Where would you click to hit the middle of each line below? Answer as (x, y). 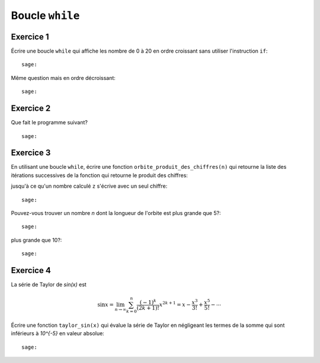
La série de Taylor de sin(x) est (49, 285)
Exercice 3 (31, 153)
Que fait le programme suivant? (49, 123)
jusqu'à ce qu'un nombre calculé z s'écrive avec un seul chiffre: (89, 186)
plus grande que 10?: (36, 240)
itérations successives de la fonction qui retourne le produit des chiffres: (99, 175)
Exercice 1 (30, 36)
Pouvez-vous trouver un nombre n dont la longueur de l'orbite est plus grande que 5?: (116, 213)
